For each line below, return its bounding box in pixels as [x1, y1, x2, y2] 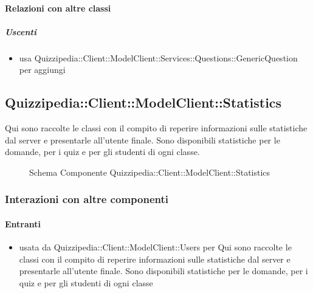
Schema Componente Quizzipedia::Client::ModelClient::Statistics [29, 165, 270, 178]
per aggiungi [19, 63, 66, 76]
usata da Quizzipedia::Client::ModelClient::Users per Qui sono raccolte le [19, 241, 292, 253]
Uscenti [5, 25, 36, 38]
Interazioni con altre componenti [5, 191, 168, 207]
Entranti [5, 217, 41, 230]
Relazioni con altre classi [5, 1, 111, 14]
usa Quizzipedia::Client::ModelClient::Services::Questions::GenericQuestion [19, 51, 298, 64]
